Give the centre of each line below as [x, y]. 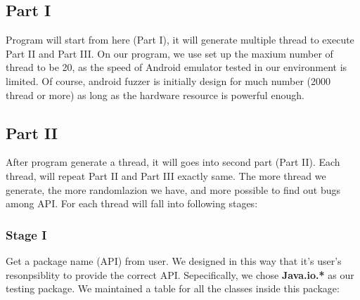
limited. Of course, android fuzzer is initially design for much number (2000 [168, 80]
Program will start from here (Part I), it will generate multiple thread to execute [180, 40]
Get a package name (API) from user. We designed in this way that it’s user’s [174, 260]
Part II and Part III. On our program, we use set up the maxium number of [169, 53]
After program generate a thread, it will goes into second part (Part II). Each [173, 162]
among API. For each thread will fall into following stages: [132, 203]
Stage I [26, 234]
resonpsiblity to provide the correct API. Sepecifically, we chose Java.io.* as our [180, 274]
